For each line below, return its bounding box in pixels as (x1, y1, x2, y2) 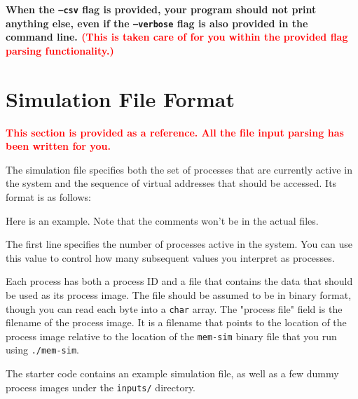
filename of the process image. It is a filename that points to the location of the (6, 315, 347, 330)
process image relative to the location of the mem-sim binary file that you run (6, 328, 337, 343)
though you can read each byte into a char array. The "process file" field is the (6, 301, 343, 316)
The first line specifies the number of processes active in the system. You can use (6, 237, 353, 251)
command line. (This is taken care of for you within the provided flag (6, 29, 348, 44)
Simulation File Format (6, 84, 235, 113)
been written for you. (6, 139, 111, 153)
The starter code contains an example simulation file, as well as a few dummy (6, 366, 339, 381)
